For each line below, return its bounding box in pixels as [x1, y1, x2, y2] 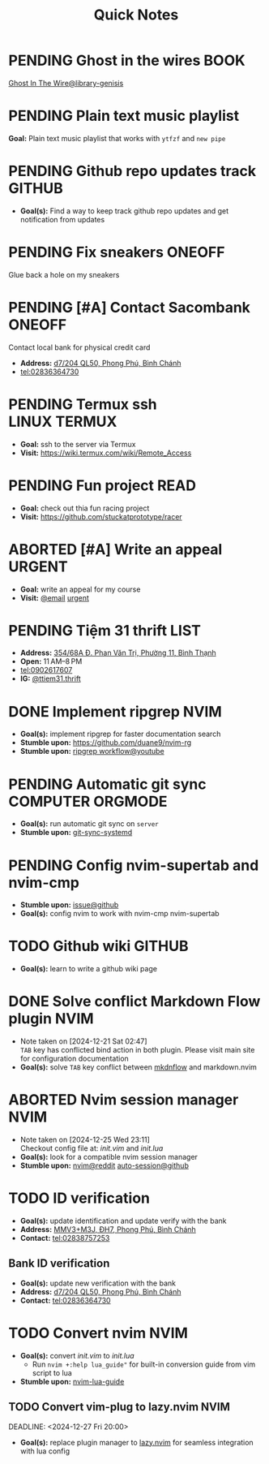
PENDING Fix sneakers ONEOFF [8, 243, 225, 261]
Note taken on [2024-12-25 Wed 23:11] [19, 1135, 150, 1145]
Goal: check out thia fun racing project [19, 503, 150, 513]
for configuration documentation [19, 1053, 130, 1064]
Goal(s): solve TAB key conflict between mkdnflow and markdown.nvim [19, 1062, 258, 1072]
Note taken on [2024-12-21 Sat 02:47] [19, 1036, 147, 1046]
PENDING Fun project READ [8, 476, 197, 494]
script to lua [32, 1367, 73, 1377]
